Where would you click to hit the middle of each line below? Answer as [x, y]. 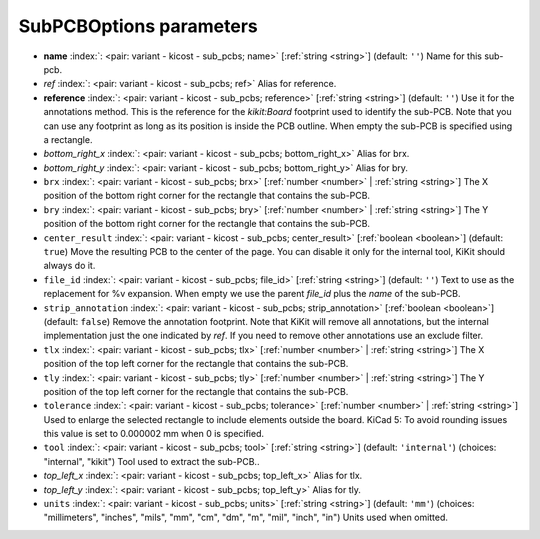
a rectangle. [68, 139]
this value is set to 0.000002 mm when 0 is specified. [154, 434]
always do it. [69, 266]
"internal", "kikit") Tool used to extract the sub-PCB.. [151, 461]
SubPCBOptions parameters [138, 26]
